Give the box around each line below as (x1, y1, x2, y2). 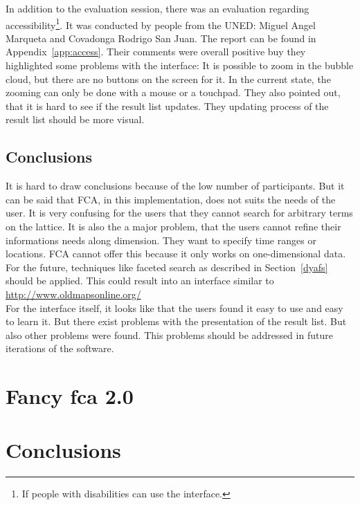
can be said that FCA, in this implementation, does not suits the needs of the (6, 192, 336, 206)
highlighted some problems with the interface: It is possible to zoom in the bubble (6, 58, 354, 73)
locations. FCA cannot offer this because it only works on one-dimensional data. (6, 246, 346, 261)
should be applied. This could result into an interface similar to (6, 273, 274, 288)
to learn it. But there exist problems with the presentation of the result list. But (6, 314, 347, 329)
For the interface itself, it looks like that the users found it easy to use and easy (6, 300, 343, 315)
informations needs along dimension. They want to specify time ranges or (6, 232, 316, 247)
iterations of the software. (6, 341, 114, 356)
